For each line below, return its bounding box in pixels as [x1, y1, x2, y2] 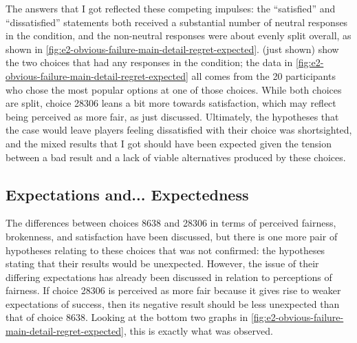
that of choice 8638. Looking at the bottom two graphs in [6, 310, 248, 324]
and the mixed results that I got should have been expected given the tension [6, 136, 332, 150]
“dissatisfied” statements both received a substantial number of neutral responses [6, 14, 348, 29]
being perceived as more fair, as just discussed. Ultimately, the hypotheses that [6, 109, 339, 123]
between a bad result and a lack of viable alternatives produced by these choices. [6, 149, 346, 164]
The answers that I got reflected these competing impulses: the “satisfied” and [6, 1, 336, 15]
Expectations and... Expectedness [6, 183, 249, 205]
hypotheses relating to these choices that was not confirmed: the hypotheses [6, 242, 325, 257]
